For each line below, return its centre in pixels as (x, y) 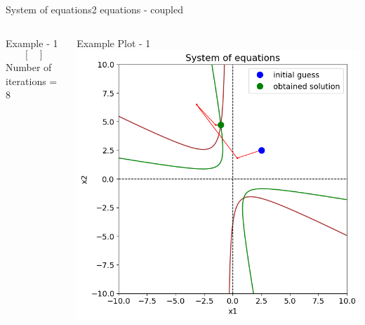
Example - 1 (32, 43)
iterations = (32, 81)
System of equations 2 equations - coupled (95, 9)
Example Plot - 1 (114, 43)
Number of (29, 67)
